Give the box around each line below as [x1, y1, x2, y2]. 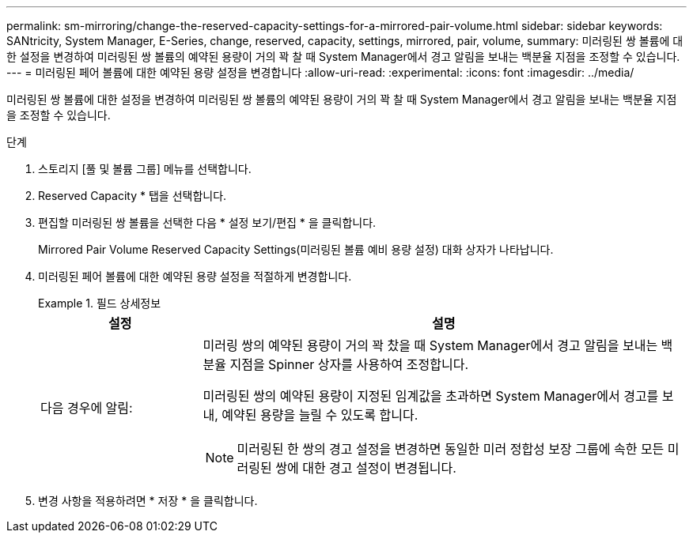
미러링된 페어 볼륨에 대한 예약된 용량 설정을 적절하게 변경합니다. [38, 269, 352, 283]
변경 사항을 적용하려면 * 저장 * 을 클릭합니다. [38, 494, 258, 507]
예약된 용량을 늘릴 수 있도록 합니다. [222, 407, 418, 423]
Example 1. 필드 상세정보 [38, 296, 161, 310]
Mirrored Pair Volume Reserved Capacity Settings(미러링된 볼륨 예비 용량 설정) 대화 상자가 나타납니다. [38, 243, 554, 256]
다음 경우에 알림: [40, 400, 133, 416]
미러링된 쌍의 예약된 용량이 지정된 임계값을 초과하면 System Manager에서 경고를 [203, 388, 659, 404]
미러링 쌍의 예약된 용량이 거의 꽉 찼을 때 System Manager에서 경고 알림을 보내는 [203, 337, 658, 353]
